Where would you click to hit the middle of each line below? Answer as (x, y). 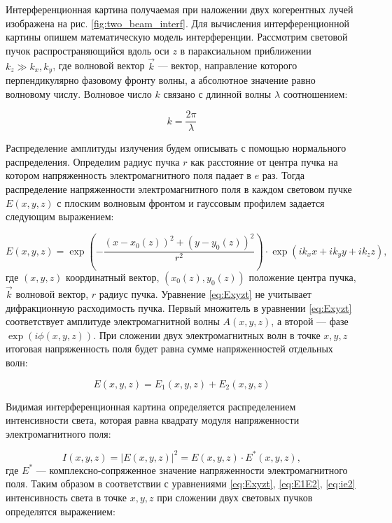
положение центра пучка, (302, 277)
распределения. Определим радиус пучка (93, 161)
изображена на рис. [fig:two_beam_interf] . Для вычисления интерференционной (178, 23)
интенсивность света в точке (66, 497)
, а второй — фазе (310, 321)
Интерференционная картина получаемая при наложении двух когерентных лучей (180, 9)
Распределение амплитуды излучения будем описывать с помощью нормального (176, 148)
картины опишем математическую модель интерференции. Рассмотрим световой (177, 37)
